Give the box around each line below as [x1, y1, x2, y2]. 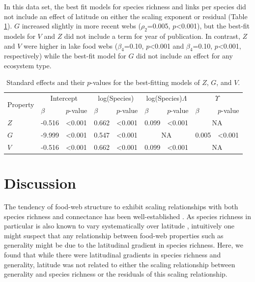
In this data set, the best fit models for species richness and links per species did [4, 1, 246, 11]
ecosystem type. [4, 60, 52, 70]
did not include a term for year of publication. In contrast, [64, 30, 240, 41]
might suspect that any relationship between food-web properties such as [4, 230, 224, 240]
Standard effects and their [6, 77, 85, 87]
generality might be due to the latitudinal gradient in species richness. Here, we [4, 240, 243, 250]
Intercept [50, 93, 78, 103]
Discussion [4, 173, 76, 193]
